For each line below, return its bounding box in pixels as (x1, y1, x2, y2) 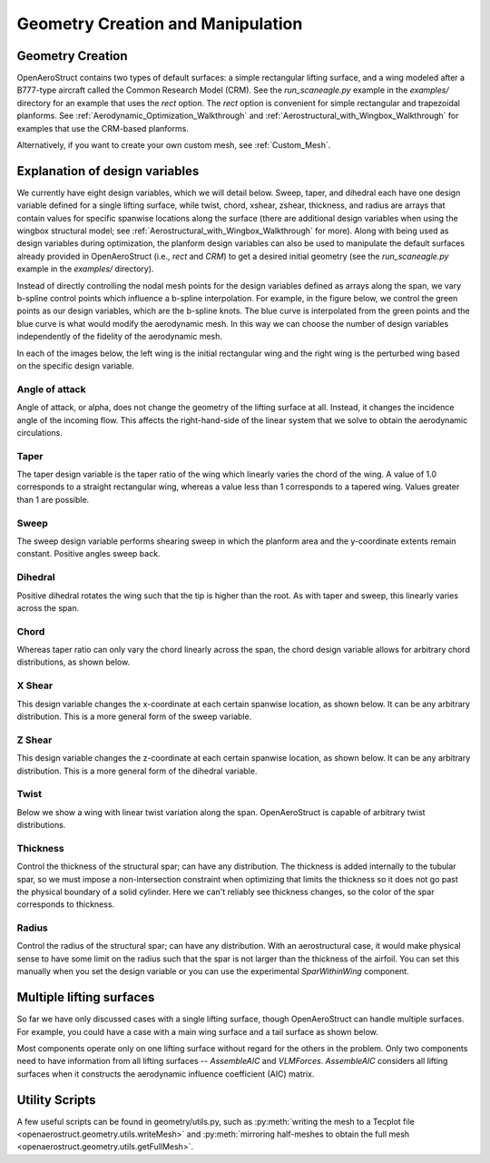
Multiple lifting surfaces (16, 990, 155, 1005)
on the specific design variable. (16, 360, 135, 371)
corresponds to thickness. (16, 899, 115, 910)
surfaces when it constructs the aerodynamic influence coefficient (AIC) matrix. (16, 1068, 315, 1079)
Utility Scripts (16, 1092, 96, 1108)
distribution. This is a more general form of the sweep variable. (16, 711, 252, 722)
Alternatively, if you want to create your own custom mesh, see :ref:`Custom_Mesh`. (16, 140, 331, 151)
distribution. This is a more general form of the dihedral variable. (16, 765, 258, 776)
